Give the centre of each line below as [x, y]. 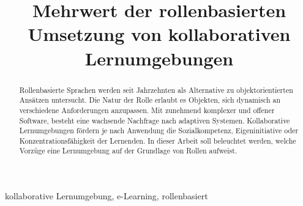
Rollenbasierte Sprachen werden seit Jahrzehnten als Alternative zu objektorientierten [156, 90]
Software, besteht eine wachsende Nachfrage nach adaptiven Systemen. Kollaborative [155, 120]
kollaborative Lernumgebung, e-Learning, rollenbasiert [107, 196]
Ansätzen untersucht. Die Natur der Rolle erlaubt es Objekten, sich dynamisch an [150, 100]
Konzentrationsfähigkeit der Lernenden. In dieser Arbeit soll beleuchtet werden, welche [158, 140]
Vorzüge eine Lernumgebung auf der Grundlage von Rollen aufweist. [128, 151]
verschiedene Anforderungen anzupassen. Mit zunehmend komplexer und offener [147, 110]
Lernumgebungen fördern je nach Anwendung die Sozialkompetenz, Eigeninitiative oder [159, 131]
